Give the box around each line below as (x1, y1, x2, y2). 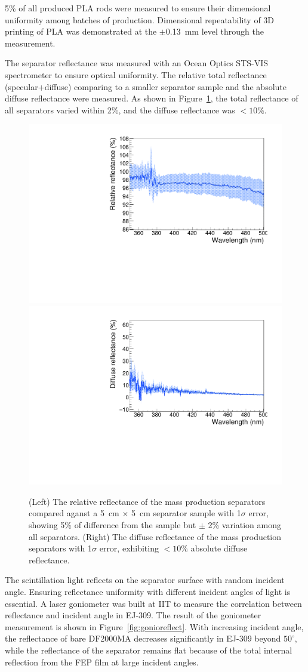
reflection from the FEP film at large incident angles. (5, 655, 199, 668)
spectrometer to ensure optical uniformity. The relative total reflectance (5, 68, 267, 81)
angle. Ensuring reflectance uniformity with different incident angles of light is (5, 585, 291, 597)
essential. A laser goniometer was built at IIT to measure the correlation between (5, 597, 302, 609)
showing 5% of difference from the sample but (29, 519, 196, 531)
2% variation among (208, 519, 281, 531)
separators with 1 (29, 542, 93, 554)
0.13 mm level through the (165, 25, 264, 38)
